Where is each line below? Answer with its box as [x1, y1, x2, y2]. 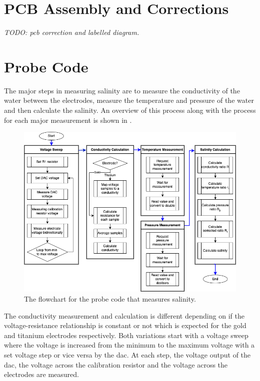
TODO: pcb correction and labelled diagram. [4, 27, 139, 37]
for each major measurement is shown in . [4, 114, 132, 125]
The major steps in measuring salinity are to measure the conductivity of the [4, 85, 240, 95]
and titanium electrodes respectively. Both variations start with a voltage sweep [4, 330, 248, 340]
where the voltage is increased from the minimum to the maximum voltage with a [4, 340, 255, 350]
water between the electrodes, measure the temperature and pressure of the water [4, 95, 254, 105]
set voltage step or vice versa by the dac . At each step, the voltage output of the [4, 349, 251, 360]
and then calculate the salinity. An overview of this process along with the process [4, 105, 256, 115]
